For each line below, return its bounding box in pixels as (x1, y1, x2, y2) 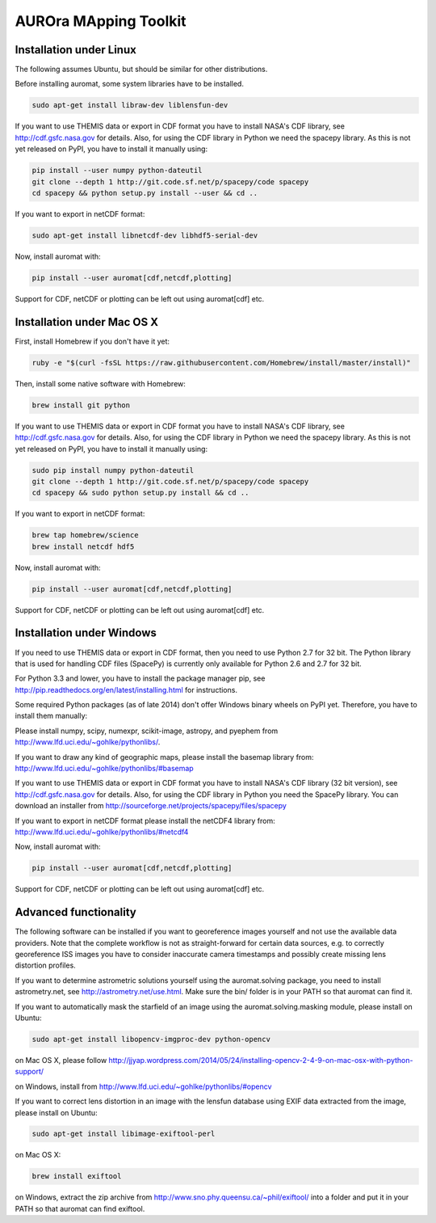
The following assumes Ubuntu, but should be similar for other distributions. (15, 65, 268, 74)
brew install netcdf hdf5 (31, 542, 135, 551)
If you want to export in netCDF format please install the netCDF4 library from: (15, 816, 276, 825)
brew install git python (31, 400, 131, 410)
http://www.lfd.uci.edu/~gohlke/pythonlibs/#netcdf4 (15, 827, 189, 837)
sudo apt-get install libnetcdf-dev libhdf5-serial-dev (31, 230, 258, 240)
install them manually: (15, 711, 88, 721)
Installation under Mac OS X (15, 315, 159, 329)
